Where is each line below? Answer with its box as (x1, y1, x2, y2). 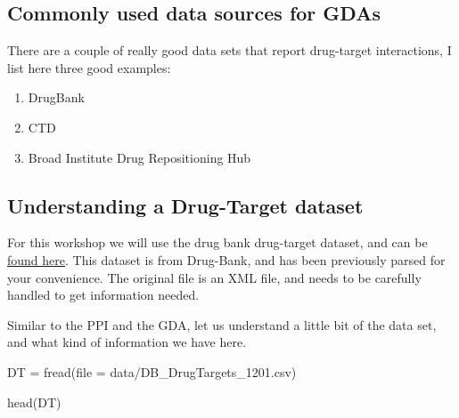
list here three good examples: (7, 58, 171, 76)
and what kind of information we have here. (7, 333, 247, 351)
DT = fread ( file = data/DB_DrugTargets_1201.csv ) (7, 362, 297, 381)
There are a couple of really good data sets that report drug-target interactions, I (7, 41, 452, 60)
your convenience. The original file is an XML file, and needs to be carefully (7, 268, 422, 286)
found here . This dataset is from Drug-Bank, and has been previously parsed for (7, 250, 446, 269)
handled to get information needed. (7, 285, 200, 304)
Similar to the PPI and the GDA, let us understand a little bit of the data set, (7, 315, 437, 334)
